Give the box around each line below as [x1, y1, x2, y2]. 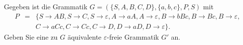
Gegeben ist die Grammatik [4, 1, 87, 11]
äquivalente [67, 31, 102, 42]
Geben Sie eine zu [4, 31, 58, 42]
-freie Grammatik [107, 31, 159, 42]
